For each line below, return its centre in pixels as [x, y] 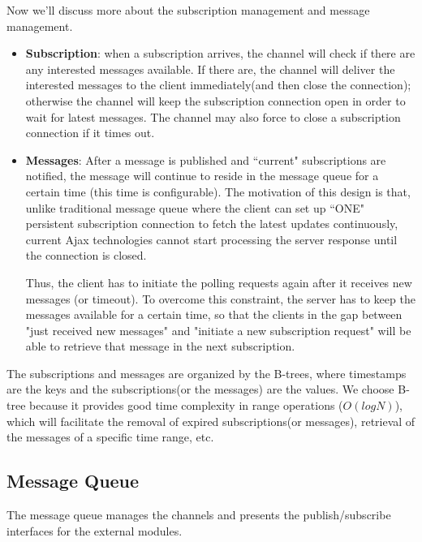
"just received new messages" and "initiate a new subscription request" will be [218, 330]
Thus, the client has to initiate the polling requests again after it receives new [219, 282]
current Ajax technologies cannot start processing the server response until [211, 239]
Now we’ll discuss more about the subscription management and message [188, 10]
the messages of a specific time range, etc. [110, 437]
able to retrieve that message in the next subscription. [160, 346]
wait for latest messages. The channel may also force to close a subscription [213, 116]
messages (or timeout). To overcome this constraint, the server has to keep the [220, 298]
